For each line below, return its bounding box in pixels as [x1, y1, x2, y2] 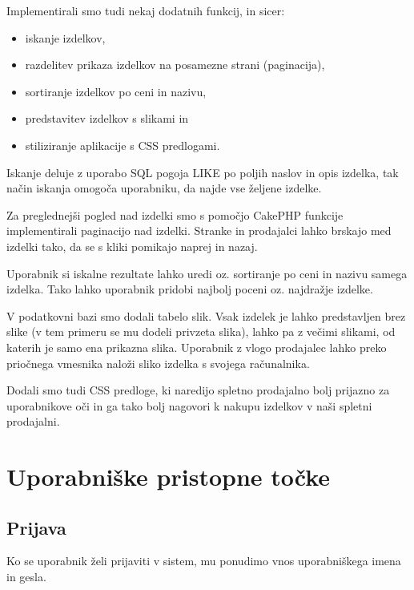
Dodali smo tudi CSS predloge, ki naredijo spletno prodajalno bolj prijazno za [6, 382, 390, 398]
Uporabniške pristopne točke [6, 460, 331, 493]
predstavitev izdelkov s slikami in [25, 110, 189, 127]
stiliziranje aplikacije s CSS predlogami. [25, 136, 220, 153]
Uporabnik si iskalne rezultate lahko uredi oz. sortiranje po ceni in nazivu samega [6, 265, 408, 281]
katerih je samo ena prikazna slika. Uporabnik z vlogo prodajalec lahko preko [6, 338, 387, 355]
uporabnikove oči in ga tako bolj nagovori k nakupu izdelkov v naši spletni [6, 397, 372, 414]
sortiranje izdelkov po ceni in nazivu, [25, 83, 207, 99]
